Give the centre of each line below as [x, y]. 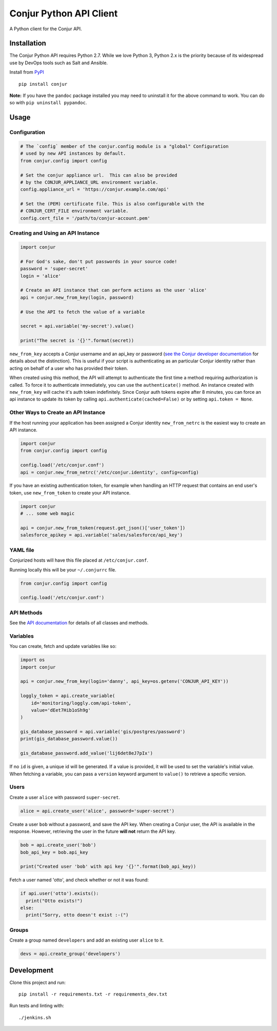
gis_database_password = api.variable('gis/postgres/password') [103, 732]
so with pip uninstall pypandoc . [48, 103]
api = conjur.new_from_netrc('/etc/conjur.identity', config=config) [110, 472]
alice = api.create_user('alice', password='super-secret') [97, 811]
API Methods [26, 613]
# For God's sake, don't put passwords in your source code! [99, 261]
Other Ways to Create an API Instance [57, 412]
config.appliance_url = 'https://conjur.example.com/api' [95, 189]
